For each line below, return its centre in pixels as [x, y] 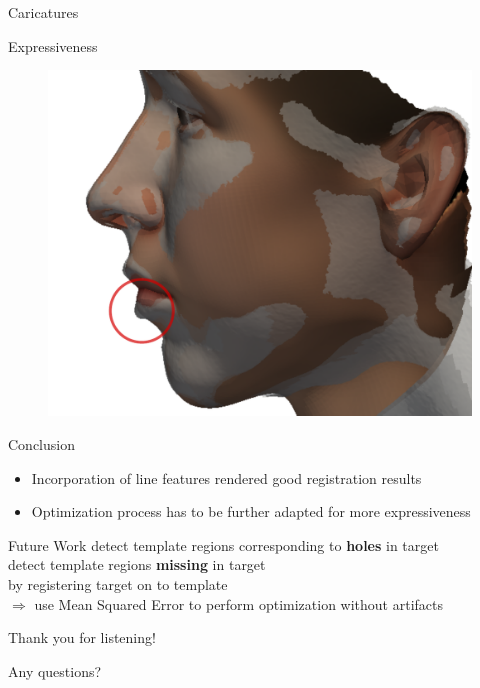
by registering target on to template [118, 583]
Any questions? [55, 670]
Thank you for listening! [82, 637]
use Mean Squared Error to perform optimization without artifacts [239, 603]
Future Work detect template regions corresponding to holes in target [223, 544]
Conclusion [41, 443]
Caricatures [43, 12]
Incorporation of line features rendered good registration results [226, 477]
